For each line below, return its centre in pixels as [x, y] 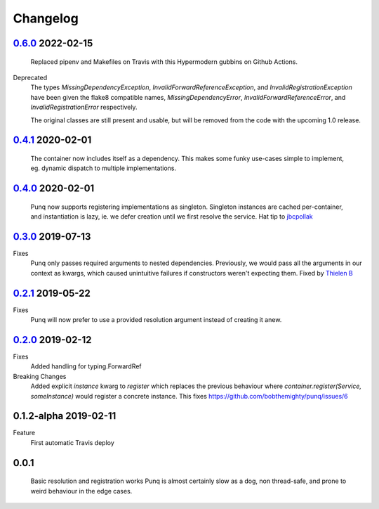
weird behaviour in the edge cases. [81, 491]
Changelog [46, 18]
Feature [24, 433]
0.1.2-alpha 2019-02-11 [65, 416]
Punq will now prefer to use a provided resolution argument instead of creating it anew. [156, 320]
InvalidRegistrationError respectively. [84, 107]
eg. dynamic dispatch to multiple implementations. [104, 168]
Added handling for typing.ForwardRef [86, 366]
